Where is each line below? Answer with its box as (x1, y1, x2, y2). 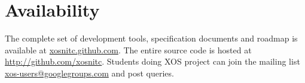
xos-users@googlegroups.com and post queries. (5, 66, 174, 79)
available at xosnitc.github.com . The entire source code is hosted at (5, 43, 252, 56)
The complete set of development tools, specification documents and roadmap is (5, 32, 298, 44)
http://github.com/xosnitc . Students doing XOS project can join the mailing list (5, 55, 300, 68)
